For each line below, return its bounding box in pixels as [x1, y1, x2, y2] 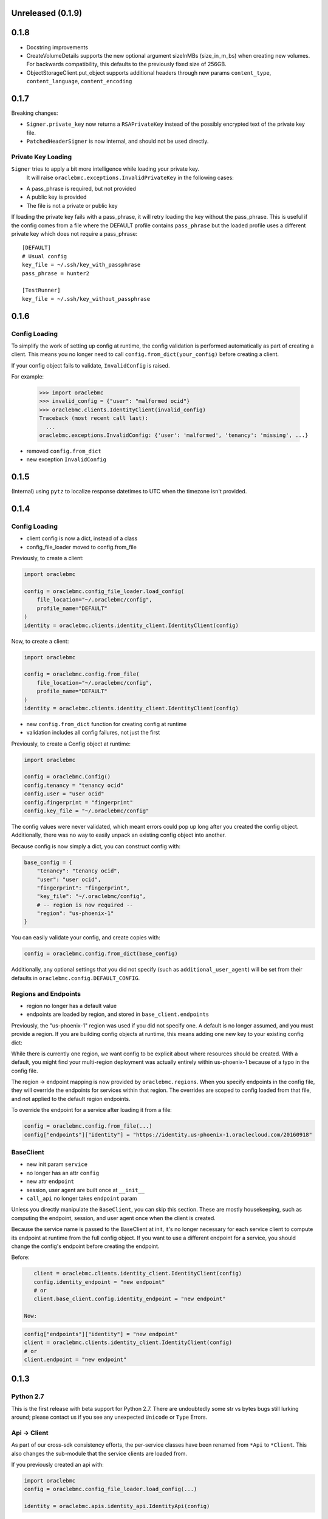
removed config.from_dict [26, 447, 101, 455]
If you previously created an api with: [11, 1461, 104, 1469]
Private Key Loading [11, 153, 72, 161]
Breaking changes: [11, 109, 58, 117]
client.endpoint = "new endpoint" [24, 1356, 127, 1363]
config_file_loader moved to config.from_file [26, 543, 137, 550]
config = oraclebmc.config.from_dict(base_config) [24, 950, 179, 957]
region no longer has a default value [26, 1002, 117, 1009]
